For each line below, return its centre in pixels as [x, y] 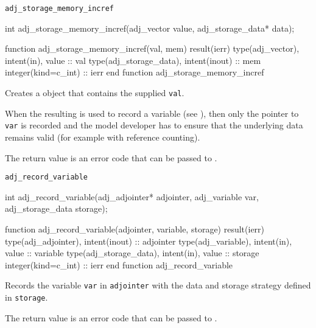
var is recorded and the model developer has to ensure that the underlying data [154, 125]
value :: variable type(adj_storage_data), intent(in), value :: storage [132, 253]
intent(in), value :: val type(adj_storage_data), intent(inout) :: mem [133, 60]
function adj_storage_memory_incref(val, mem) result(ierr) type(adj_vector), [152, 48]
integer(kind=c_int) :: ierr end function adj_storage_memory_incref [135, 72]
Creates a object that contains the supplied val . [95, 93]
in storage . [26, 297]
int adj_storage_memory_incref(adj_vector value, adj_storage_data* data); [150, 28]
